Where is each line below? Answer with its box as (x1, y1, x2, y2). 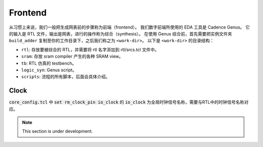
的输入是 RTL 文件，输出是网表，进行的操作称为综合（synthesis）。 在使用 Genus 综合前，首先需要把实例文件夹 (9, 31, 232, 36)
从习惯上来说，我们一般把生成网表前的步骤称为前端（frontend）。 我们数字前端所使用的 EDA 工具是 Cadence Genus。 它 (9, 24, 250, 30)
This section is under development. (22, 129, 93, 134)
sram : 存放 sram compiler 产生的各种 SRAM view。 (21, 53, 124, 59)
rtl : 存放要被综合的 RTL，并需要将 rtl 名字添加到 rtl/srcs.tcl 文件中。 (21, 47, 159, 52)
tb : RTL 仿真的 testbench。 (21, 60, 76, 66)
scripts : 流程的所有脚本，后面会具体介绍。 (21, 74, 110, 80)
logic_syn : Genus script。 (21, 67, 77, 73)
